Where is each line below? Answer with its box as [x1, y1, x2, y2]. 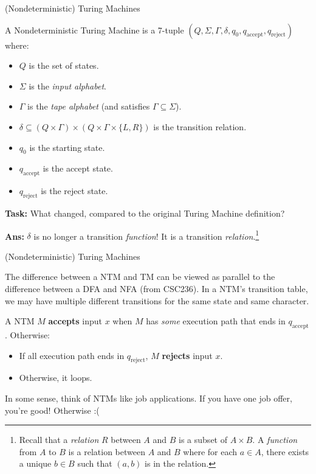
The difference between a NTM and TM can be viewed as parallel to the [5, 270, 275, 283]
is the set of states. [29, 59, 99, 72]
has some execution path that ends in [146, 315, 286, 327]
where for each [183, 445, 238, 458]
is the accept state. [43, 162, 113, 175]
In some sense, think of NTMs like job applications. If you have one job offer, [5, 391, 292, 404]
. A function [252, 433, 298, 446]
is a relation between [68, 445, 145, 458]
